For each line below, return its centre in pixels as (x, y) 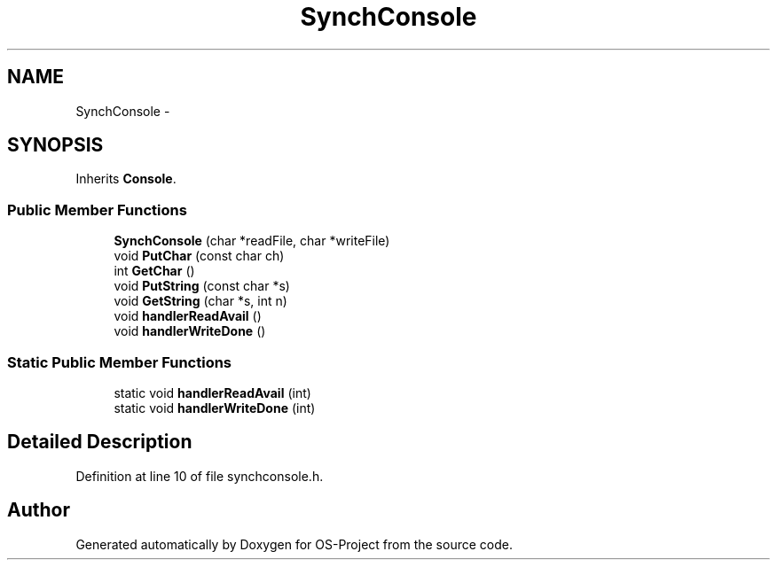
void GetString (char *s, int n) (200, 301)
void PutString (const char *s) (202, 286)
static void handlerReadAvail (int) (212, 392)
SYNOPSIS (55, 145)
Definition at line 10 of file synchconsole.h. (200, 476)
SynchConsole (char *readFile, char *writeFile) (252, 241)
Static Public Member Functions (120, 362)
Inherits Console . (126, 179)
